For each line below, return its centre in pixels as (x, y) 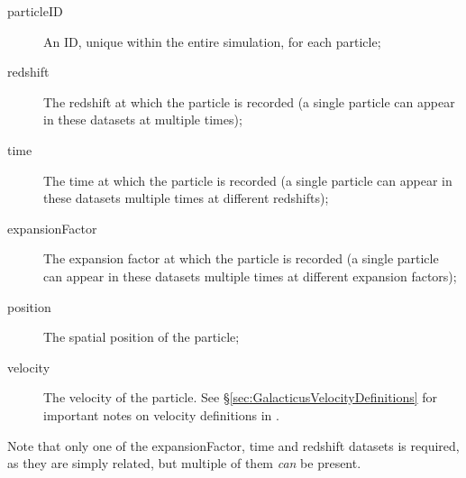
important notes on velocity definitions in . (161, 414)
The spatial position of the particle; (142, 337)
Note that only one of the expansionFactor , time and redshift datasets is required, (233, 445)
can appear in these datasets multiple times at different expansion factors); (250, 276)
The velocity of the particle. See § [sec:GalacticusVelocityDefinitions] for (241, 397)
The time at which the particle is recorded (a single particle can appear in (248, 180)
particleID (35, 11)
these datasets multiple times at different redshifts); (186, 198)
